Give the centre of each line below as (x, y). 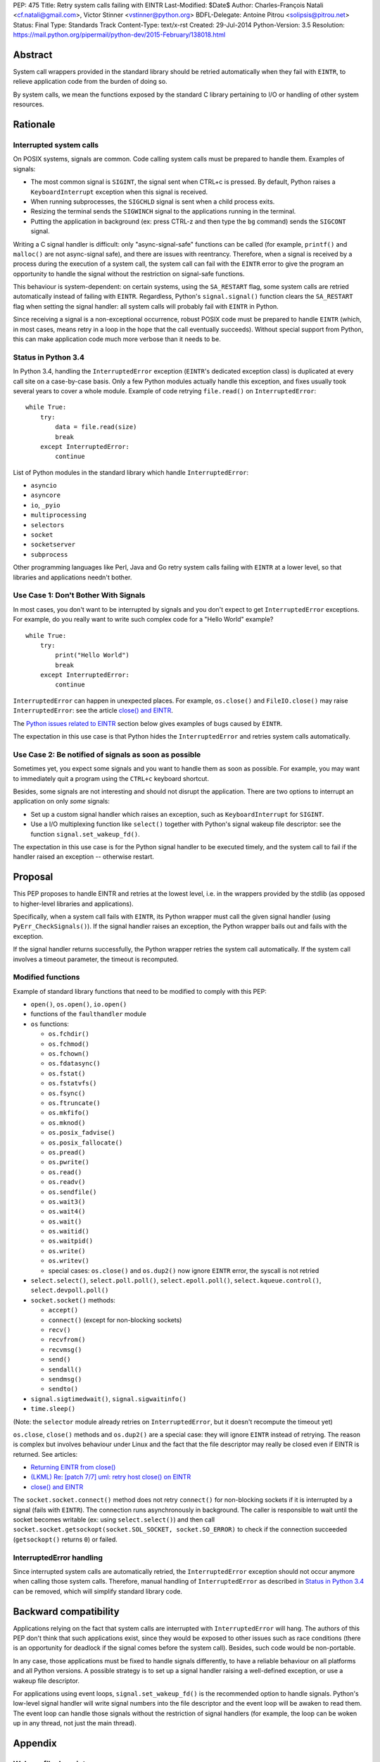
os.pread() (67, 1152)
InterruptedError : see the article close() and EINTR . (93, 710)
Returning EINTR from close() (73, 1467)
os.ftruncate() (75, 1103)
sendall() (65, 1369)
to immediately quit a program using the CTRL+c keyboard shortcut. (111, 778)
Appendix (35, 1743)
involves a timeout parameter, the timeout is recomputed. (96, 959)
